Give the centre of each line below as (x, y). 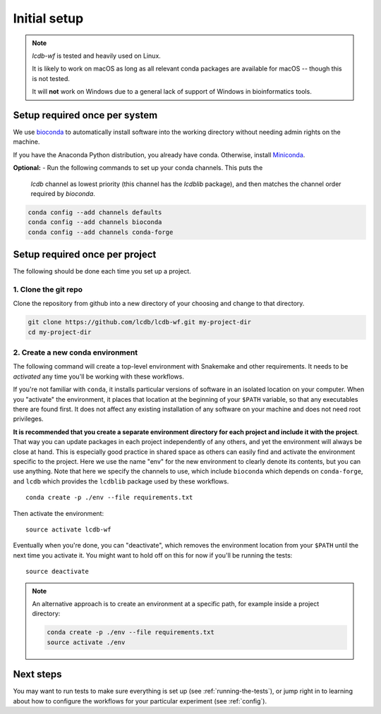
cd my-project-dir (60, 332)
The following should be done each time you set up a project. (102, 271)
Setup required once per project (85, 255)
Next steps (37, 674)
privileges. (28, 419)
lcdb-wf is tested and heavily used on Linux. (97, 56)
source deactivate (58, 572)
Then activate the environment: (59, 513)
